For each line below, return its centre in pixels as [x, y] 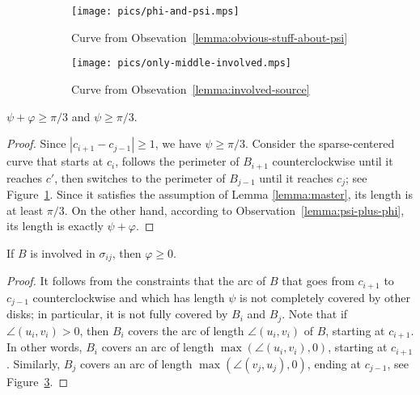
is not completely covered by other [325, 297]
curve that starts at [55, 161]
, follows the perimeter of [177, 161]
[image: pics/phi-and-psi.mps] [155, 11]
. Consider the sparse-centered [320, 143]
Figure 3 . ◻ [38, 381]
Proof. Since [36, 143]
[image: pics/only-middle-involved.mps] [182, 63]
